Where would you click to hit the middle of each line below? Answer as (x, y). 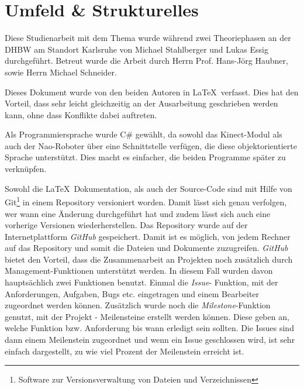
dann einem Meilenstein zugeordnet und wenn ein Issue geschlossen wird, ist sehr (150, 340)
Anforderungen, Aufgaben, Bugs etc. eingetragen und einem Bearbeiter (132, 293)
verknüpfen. (26, 169)
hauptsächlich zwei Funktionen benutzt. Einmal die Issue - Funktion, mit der (141, 282)
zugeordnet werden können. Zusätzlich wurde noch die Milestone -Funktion (138, 305)
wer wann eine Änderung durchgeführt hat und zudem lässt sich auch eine (138, 213)
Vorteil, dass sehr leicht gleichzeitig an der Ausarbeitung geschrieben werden (141, 103)
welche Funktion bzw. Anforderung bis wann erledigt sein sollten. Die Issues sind (149, 328)
